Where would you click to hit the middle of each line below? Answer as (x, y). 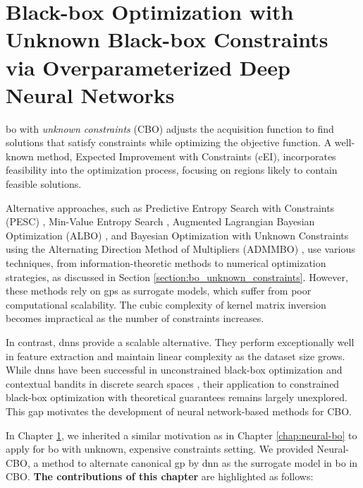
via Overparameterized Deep (148, 67)
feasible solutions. (44, 184)
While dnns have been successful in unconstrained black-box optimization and (174, 370)
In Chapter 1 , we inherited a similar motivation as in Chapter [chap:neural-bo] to (181, 435)
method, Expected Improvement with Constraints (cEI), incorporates (186, 156)
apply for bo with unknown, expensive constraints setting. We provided (160, 449)
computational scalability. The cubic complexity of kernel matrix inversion (166, 304)
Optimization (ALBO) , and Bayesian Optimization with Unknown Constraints (177, 235)
